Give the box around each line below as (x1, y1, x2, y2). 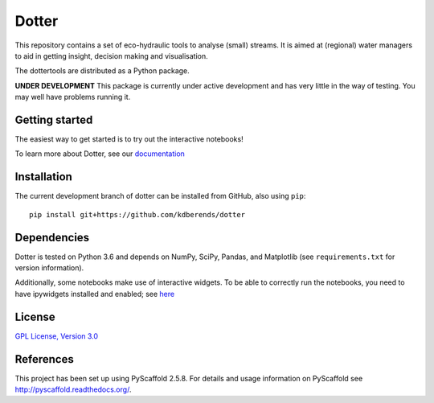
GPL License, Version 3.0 (14, 331, 99, 341)
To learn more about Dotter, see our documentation (14, 149, 185, 158)
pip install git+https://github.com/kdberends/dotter (29, 210, 245, 219)
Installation (14, 170, 72, 184)
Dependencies (14, 230, 90, 245)
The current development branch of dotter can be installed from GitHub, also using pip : (14, 191, 306, 201)
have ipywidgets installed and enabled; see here (14, 289, 175, 298)
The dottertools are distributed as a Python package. (14, 66, 190, 76)
